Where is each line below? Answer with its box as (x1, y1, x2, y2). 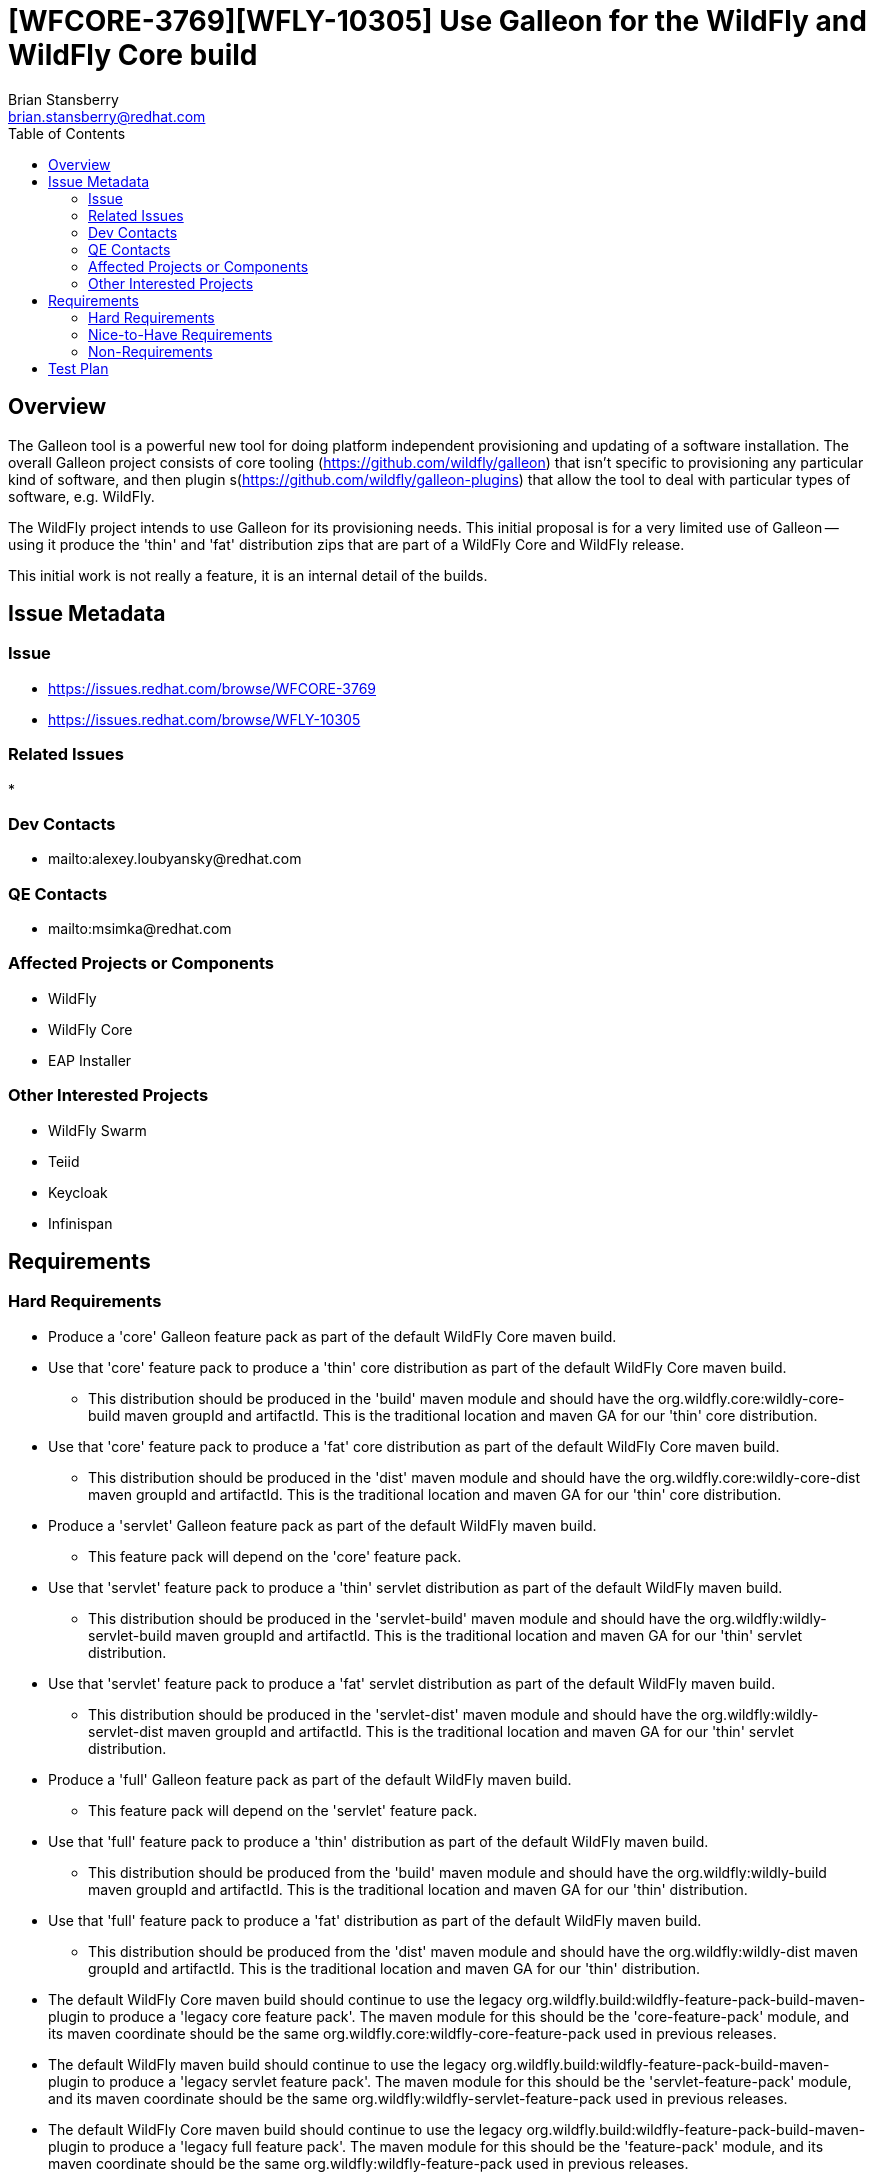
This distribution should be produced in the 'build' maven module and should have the (88, 1389, 655, 1407)
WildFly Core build (8, 38, 258, 72)
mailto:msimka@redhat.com (48, 920, 232, 938)
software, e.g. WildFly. (8, 487, 155, 505)
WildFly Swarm (48, 1121, 147, 1139)
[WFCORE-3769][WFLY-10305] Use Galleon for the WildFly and (8, 4, 867, 38)
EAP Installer (48, 1051, 132, 1069)
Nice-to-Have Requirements (88, 325, 273, 343)
